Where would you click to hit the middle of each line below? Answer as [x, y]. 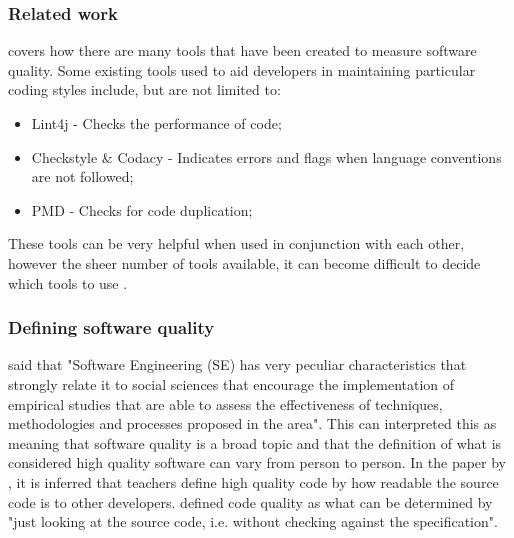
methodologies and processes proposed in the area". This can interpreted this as [252, 423]
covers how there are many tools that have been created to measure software [242, 50]
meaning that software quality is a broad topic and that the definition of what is [255, 442]
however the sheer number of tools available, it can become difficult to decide [244, 262]
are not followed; [82, 176]
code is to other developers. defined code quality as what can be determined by [250, 501]
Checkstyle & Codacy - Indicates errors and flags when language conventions [266, 156]
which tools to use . [68, 282]
